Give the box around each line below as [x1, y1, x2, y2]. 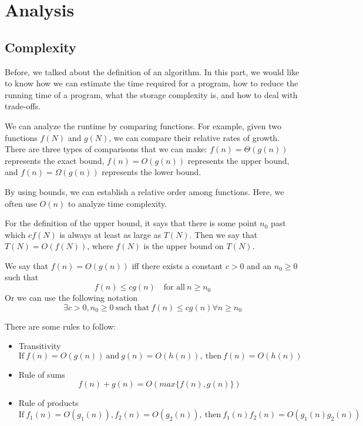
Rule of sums [18, 368, 65, 380]
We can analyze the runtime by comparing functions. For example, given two [5, 119, 281, 132]
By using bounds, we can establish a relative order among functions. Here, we [5, 185, 284, 197]
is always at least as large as [59, 228, 162, 240]
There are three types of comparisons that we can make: [5, 143, 207, 155]
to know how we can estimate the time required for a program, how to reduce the [5, 77, 298, 89]
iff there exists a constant [132, 259, 223, 271]
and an [247, 259, 272, 271]
